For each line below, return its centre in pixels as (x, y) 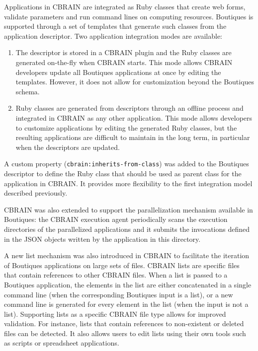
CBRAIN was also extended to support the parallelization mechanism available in (129, 209)
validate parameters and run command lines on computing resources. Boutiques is (129, 16)
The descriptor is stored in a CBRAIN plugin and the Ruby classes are (124, 52)
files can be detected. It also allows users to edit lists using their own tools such (125, 333)
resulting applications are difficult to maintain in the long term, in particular (133, 137)
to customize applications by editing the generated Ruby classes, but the (126, 127)
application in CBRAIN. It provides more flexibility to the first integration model (128, 183)
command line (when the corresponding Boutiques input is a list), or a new (119, 294)
